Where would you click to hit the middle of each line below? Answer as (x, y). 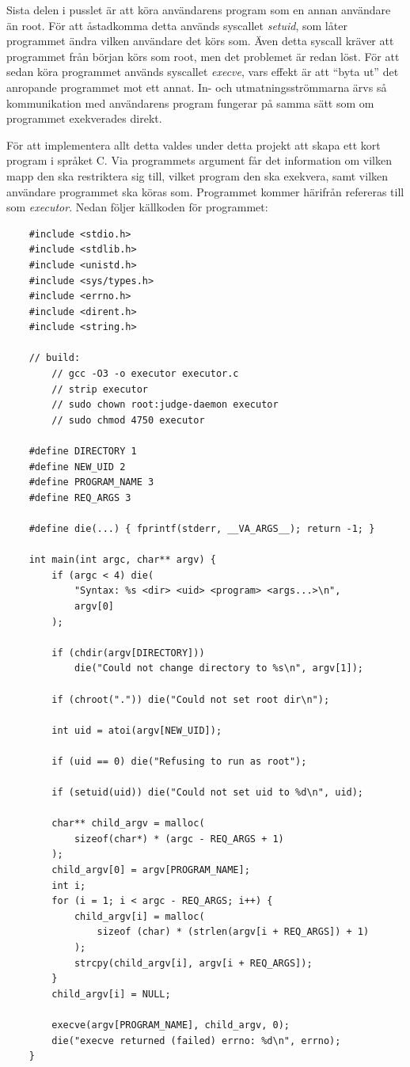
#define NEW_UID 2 (77, 467)
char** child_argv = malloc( (128, 824)
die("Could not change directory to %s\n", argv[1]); (219, 668)
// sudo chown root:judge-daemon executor (165, 405)
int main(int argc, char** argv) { (122, 560)
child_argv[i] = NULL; (111, 994)
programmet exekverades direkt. (84, 118)
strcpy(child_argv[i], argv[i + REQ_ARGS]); (193, 963)
